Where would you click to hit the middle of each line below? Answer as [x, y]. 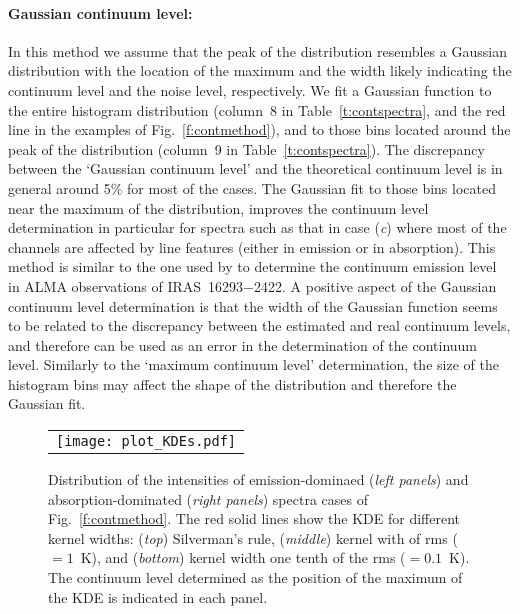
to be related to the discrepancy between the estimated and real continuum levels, [259, 325]
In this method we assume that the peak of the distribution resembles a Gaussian [257, 50]
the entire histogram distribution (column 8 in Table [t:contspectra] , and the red [257, 109]
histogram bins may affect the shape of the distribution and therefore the [232, 383]
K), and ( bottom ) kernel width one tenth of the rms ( [243, 557]
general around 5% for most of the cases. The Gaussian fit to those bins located [252, 187]
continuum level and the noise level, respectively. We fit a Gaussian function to [250, 89]
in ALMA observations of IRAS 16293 [126, 285]
